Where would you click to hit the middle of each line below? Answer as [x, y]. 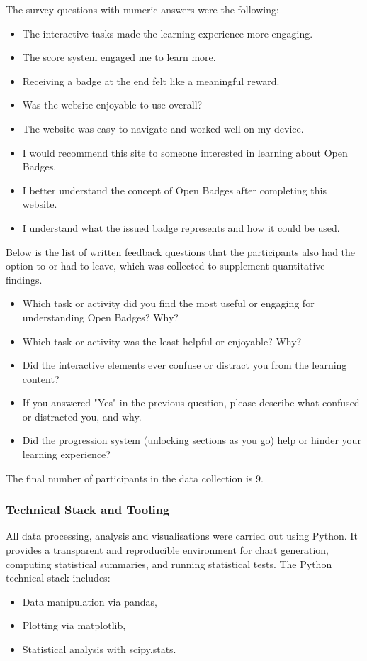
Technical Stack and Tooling [88, 510]
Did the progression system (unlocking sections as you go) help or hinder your [192, 440]
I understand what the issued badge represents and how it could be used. [181, 227]
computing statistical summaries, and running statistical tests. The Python [169, 563]
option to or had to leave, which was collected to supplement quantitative [165, 266]
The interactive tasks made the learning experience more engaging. [168, 33]
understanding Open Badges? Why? [100, 317]
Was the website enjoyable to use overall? [112, 105]
